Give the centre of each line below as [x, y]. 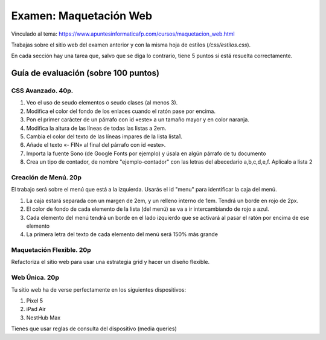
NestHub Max [43, 318]
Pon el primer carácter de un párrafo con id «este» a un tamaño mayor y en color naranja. [138, 120]
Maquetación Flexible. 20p [51, 250]
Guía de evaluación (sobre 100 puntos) [85, 73]
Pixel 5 [35, 300]
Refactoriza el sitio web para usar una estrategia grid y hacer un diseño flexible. [110, 262]
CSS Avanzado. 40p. [42, 91]
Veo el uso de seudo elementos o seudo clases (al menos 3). [102, 103]
